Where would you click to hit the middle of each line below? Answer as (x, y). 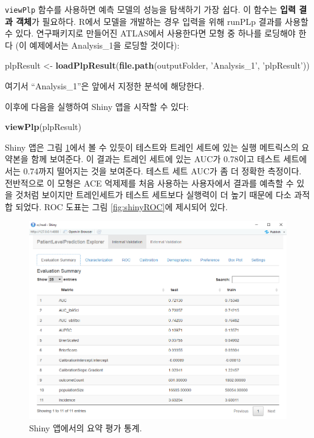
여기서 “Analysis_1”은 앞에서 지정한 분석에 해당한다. (105, 86)
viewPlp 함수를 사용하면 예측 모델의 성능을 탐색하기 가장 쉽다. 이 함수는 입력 (150, 9)
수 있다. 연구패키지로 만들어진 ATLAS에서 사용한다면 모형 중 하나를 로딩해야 (150, 33)
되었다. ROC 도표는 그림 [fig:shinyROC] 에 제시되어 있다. (121, 206)
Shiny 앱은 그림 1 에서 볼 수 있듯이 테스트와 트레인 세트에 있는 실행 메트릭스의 (152, 147)
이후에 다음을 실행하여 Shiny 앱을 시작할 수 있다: (97, 106)
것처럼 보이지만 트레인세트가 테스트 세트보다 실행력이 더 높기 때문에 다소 (153, 195)
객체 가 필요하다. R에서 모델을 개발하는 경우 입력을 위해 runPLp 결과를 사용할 (162, 21)
